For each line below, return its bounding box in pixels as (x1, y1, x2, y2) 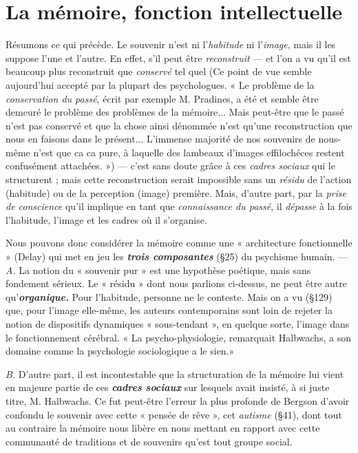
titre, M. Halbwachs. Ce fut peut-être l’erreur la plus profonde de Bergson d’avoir (6, 393, 350, 408)
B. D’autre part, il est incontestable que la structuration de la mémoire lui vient (6, 366, 344, 381)
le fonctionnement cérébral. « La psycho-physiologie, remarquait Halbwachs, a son (6, 330, 351, 344)
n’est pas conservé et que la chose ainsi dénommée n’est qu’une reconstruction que (6, 118, 352, 132)
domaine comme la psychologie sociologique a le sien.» (6, 344, 235, 358)
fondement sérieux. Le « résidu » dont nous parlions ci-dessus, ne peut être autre (6, 276, 347, 291)
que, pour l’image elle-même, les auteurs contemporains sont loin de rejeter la (6, 303, 333, 317)
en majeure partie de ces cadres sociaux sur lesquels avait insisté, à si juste (6, 380, 330, 394)
